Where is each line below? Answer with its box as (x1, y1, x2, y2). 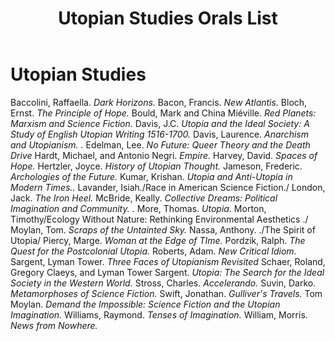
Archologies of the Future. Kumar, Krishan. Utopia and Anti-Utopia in (10, 170, 293, 182)
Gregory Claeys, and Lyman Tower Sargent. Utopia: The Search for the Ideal (10, 266, 325, 278)
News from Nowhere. (10, 319, 98, 331)
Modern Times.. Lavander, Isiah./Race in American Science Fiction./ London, (10, 181, 326, 193)
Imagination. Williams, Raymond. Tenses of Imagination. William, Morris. (10, 308, 308, 321)
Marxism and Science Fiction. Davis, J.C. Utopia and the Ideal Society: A (10, 117, 310, 129)
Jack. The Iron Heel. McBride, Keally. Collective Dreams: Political (10, 192, 278, 204)
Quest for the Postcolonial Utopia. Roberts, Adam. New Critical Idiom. (10, 245, 297, 257)
